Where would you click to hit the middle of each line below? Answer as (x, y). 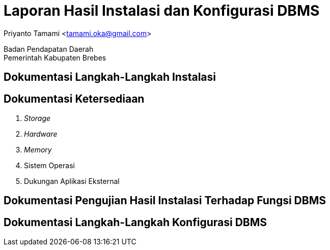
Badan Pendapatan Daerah (49, 49)
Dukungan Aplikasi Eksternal (72, 181)
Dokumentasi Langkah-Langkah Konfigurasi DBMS (135, 222)
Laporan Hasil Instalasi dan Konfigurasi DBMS (162, 11)
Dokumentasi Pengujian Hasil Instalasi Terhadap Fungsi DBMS (165, 201)
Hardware (41, 134)
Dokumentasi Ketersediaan (74, 99)
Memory (38, 150)
